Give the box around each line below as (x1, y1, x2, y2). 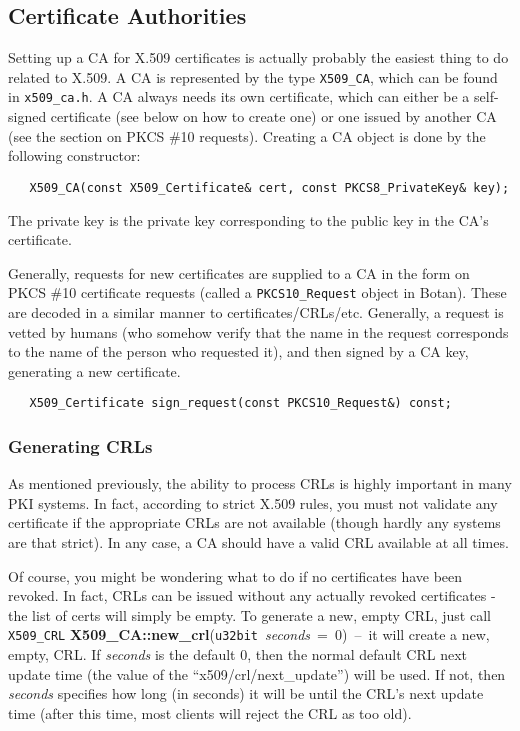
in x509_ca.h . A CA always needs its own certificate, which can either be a (8, 86, 470, 107)
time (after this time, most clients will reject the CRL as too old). (8, 702, 412, 723)
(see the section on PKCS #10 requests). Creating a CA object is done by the (8, 125, 486, 146)
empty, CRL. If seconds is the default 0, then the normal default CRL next (8, 644, 467, 665)
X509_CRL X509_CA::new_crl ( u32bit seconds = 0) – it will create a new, (8, 624, 490, 645)
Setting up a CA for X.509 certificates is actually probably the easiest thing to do (8, 47, 509, 68)
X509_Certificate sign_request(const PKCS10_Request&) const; (29, 396, 452, 411)
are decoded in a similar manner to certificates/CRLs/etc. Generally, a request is (8, 301, 504, 322)
